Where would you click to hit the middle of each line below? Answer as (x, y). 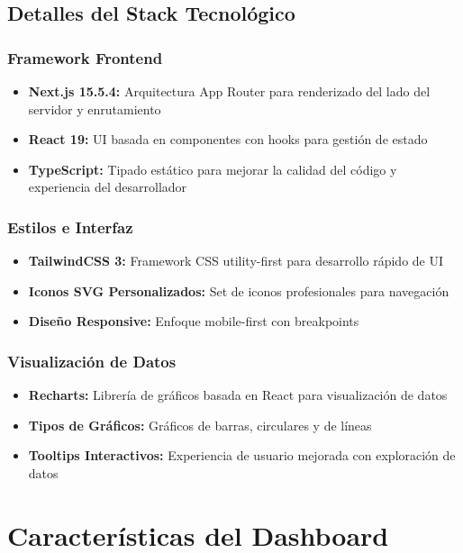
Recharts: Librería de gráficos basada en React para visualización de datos (238, 395)
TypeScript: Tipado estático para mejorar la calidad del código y (213, 169)
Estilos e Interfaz (70, 227)
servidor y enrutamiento (95, 109)
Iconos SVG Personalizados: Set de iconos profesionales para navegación (239, 290)
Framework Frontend (85, 57)
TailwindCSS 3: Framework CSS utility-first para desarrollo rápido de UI (236, 261)
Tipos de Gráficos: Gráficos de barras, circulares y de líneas (200, 425)
